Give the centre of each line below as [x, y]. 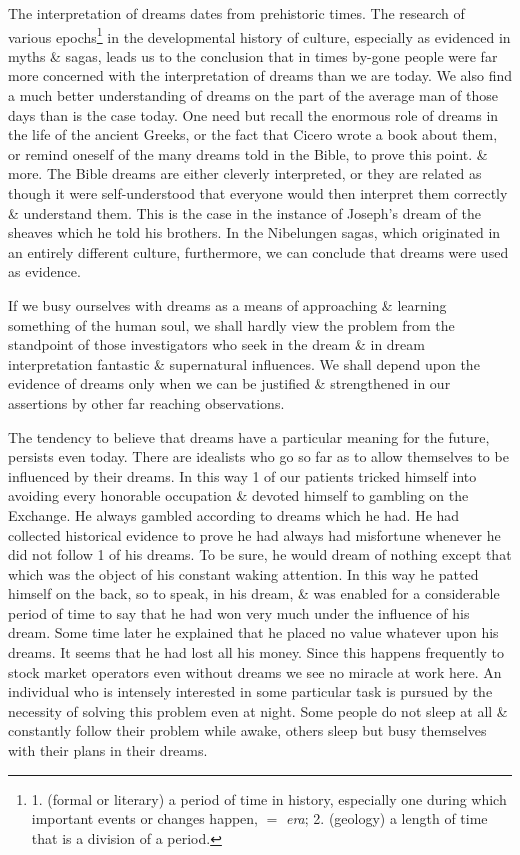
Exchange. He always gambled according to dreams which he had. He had [234, 514]
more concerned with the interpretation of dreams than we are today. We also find [260, 75]
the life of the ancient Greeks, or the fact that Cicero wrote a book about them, [253, 134]
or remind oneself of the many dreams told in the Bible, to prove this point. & [248, 153]
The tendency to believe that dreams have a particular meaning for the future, [249, 436]
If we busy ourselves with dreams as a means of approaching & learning [227, 304]
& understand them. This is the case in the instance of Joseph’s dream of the [244, 212]
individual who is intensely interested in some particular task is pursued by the [250, 691]
